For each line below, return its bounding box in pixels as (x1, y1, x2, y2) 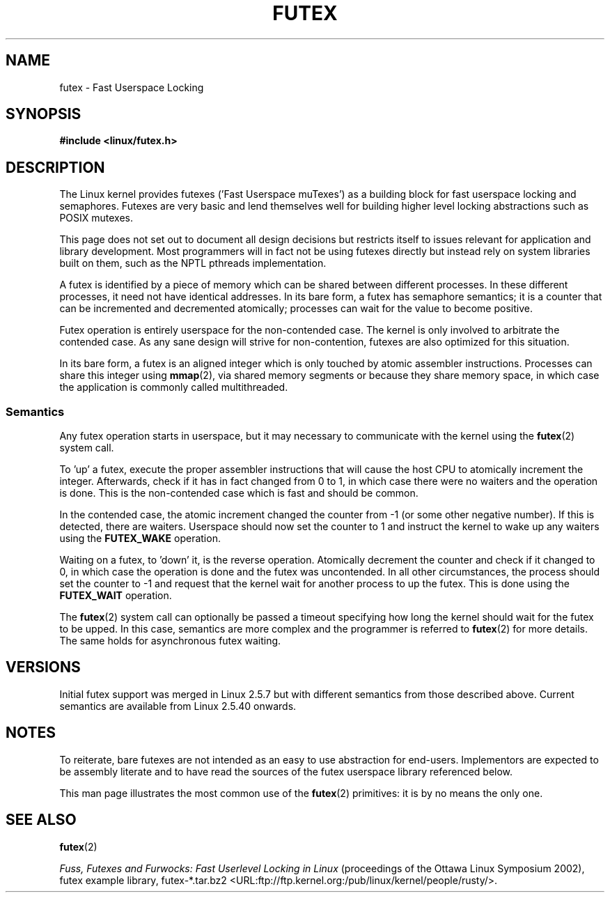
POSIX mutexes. (59, 212, 134, 224)
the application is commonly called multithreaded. (59, 381, 288, 394)
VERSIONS (6, 658, 81, 676)
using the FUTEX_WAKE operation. (59, 532, 221, 545)
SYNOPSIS (6, 105, 81, 123)
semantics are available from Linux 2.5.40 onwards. (59, 699, 297, 712)
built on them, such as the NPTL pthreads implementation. (59, 257, 327, 270)
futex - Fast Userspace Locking (59, 81, 204, 93)
